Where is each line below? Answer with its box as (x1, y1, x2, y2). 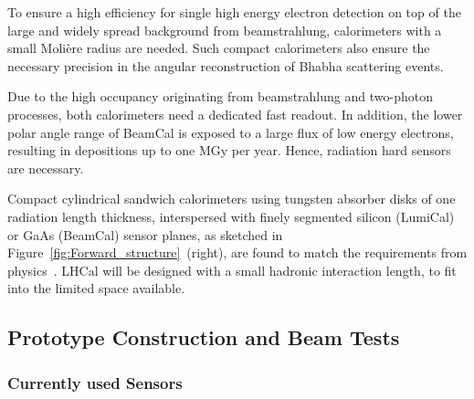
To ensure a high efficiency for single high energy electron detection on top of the (7, 3, 461, 21)
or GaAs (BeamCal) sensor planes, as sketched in (7, 225, 283, 244)
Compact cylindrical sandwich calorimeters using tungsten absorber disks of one (7, 189, 456, 208)
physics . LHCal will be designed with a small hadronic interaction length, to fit (7, 260, 457, 279)
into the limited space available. (7, 278, 185, 298)
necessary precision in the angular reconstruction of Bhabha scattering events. (7, 56, 444, 75)
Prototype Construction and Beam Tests (7, 323, 400, 352)
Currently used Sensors (7, 371, 183, 394)
